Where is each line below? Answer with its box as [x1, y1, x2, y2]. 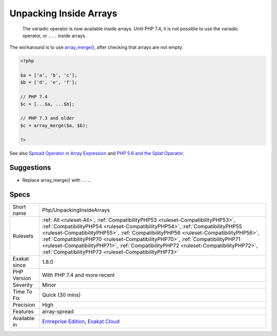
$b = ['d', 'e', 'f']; [20, 79, 77, 86]
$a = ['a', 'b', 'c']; [20, 72, 77, 78]
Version [12, 275, 31, 282]
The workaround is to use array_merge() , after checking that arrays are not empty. [9, 44, 183, 51]
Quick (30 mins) [42, 291, 81, 299]
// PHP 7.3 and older [20, 115, 75, 121]
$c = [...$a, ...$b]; [20, 101, 75, 107]
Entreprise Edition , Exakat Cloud [42, 318, 120, 325]
